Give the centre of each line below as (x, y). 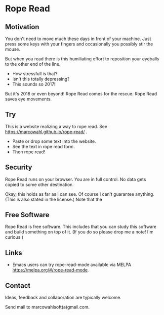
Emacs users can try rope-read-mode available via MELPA (72, 265)
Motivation (22, 27)
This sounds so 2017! (34, 84)
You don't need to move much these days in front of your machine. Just (78, 39)
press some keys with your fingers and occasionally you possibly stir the (79, 44)
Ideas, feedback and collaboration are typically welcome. (63, 298)
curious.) (14, 237)
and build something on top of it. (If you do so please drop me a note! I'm (80, 232)
